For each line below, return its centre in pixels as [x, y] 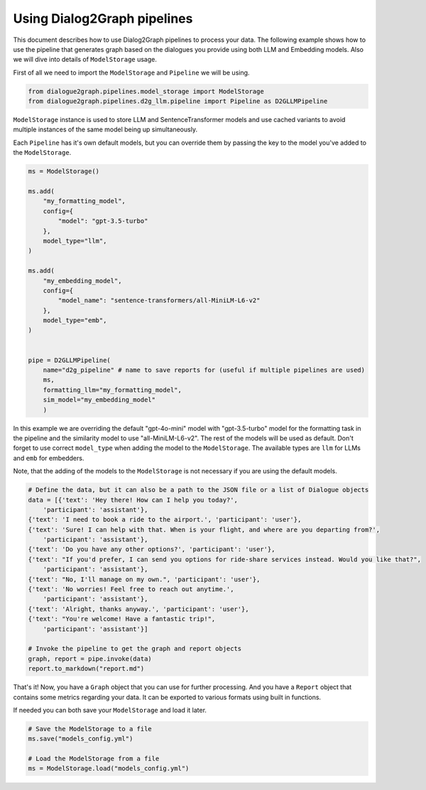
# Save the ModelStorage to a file [90, 729]
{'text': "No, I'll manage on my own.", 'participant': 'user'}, [144, 579]
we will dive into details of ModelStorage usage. [85, 60]
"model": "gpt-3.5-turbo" [103, 221]
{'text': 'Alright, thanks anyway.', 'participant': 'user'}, [138, 609]
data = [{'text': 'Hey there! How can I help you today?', [133, 500]
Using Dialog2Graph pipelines [103, 18]
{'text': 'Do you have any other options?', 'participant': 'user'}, [152, 549]
